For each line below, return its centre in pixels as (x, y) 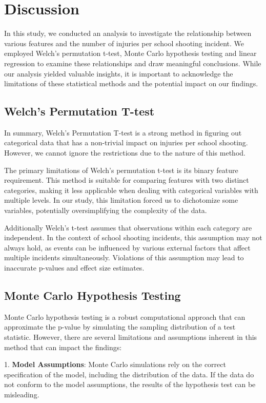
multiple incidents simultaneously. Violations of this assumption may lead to (124, 257)
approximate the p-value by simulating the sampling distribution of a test (120, 327)
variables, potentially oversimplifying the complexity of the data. (106, 210)
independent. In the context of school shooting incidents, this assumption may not (133, 237)
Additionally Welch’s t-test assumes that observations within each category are (128, 227)
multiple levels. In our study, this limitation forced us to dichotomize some (121, 200)
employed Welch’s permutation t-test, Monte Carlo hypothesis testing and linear (130, 53)
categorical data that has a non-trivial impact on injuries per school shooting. (126, 142)
